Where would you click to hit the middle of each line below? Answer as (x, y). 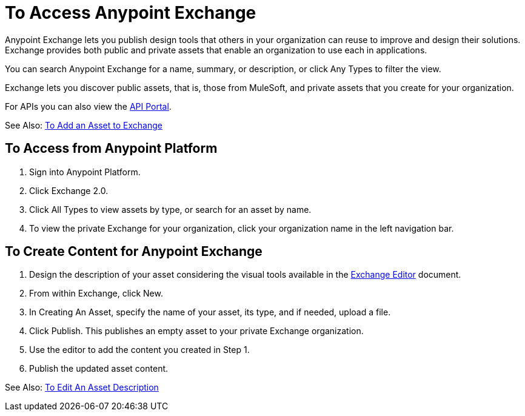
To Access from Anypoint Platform (111, 149)
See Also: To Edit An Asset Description (82, 387)
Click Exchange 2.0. (69, 190)
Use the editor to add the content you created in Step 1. (139, 350)
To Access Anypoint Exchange (131, 13)
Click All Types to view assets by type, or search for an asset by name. (170, 209)
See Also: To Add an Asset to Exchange (84, 125)
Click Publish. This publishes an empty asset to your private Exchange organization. (196, 331)
